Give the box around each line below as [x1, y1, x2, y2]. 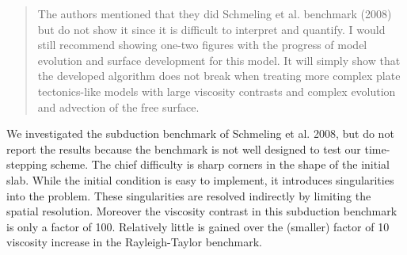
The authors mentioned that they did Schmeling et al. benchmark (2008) [37, 6, 392, 21]
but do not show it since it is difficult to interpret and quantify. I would [37, 21, 386, 37]
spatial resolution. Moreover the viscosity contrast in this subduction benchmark [6, 203, 397, 219]
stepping [6, 156, 48, 173]
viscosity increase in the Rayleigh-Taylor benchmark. [6, 234, 262, 250]
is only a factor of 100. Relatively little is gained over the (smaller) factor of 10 [6, 218, 390, 234]
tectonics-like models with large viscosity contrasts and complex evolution [37, 82, 396, 99]
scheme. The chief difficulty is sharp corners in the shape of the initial [51, 156, 390, 173]
